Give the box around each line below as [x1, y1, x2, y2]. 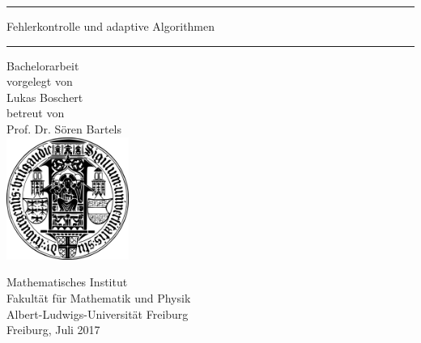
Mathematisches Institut [6, 273, 128, 290]
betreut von [6, 104, 65, 121]
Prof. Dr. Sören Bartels [6, 120, 122, 137]
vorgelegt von [6, 73, 73, 90]
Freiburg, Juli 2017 [6, 321, 100, 338]
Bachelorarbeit [6, 57, 79, 74]
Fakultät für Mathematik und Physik [6, 289, 191, 306]
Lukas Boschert [6, 88, 83, 105]
